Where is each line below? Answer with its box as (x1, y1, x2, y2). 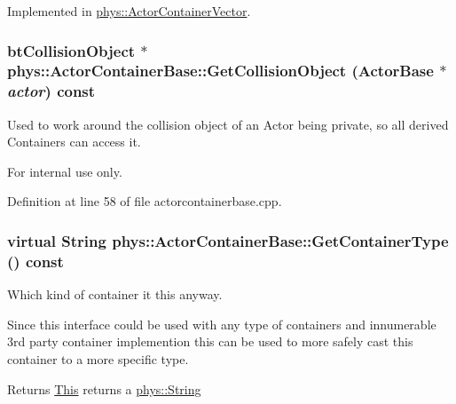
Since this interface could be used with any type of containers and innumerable (7, 314, 436, 333)
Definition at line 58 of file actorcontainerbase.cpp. (7, 192, 282, 210)
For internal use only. (7, 162, 122, 180)
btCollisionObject (7, 39, 136, 61)
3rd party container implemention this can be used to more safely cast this (7, 332, 413, 351)
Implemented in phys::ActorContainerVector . (7, 2, 251, 20)
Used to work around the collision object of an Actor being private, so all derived (7, 115, 449, 133)
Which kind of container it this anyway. (7, 285, 223, 304)
